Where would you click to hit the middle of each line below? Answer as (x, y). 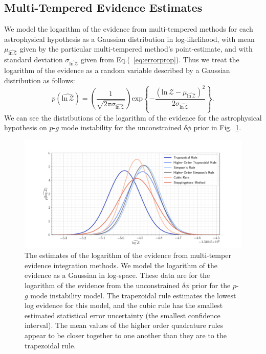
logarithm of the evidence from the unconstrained (102, 285)
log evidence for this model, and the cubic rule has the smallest (124, 305)
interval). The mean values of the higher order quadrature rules (124, 325)
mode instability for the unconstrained (121, 127)
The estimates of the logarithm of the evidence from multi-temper (128, 255)
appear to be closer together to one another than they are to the (126, 335)
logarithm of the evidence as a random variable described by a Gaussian (117, 70)
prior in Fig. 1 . (217, 127)
